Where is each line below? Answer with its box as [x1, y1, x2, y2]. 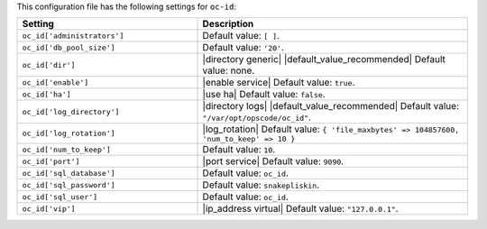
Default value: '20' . [202, 41, 284, 54]
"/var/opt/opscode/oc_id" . [202, 111, 311, 124]
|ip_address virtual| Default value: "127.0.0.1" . [202, 203, 399, 215]
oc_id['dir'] [22, 60, 76, 69]
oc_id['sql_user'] [22, 192, 98, 202]
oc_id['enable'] [22, 78, 89, 87]
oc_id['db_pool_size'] [22, 42, 116, 52]
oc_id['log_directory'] [22, 106, 120, 116]
